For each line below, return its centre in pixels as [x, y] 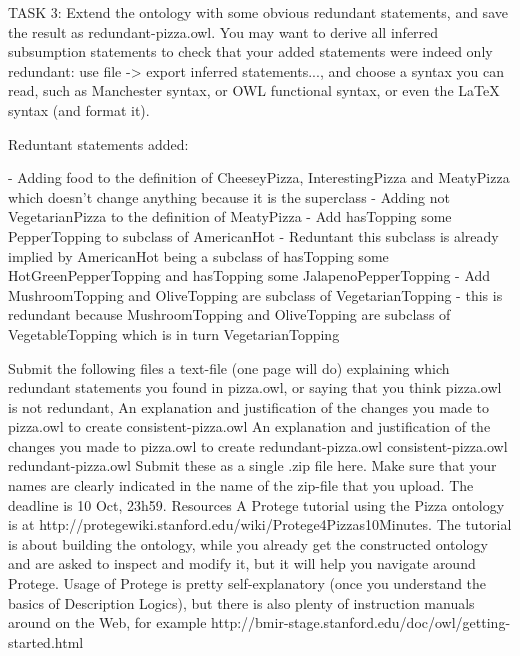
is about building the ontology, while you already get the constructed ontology [248, 543]
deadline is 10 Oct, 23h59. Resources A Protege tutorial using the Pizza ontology [256, 504]
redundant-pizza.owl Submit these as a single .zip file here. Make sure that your [252, 465]
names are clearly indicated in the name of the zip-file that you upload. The [241, 485]
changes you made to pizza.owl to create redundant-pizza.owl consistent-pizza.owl [258, 445]
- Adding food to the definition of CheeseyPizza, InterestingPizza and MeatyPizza [259, 177]
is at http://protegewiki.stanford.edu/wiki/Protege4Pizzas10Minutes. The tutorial [260, 524]
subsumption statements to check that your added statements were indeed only [250, 51]
